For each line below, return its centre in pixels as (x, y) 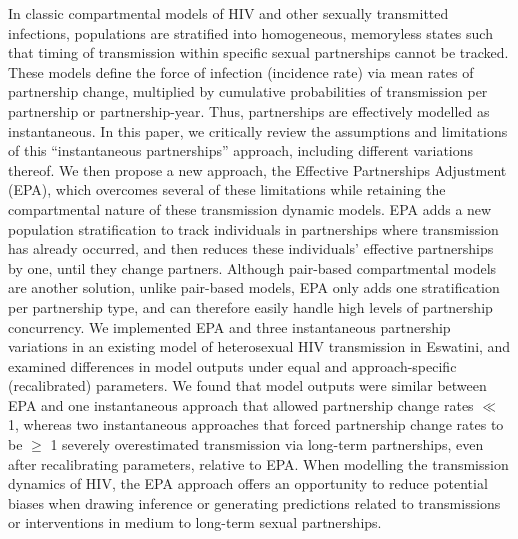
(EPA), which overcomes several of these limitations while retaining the (227, 189)
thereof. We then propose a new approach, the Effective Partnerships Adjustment (257, 169)
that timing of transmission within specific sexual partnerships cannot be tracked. (258, 52)
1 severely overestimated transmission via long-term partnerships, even (267, 444)
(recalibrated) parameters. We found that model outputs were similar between (247, 385)
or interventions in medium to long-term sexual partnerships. (195, 522)
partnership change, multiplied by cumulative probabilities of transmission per (248, 91)
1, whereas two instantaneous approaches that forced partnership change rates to (256, 424)
